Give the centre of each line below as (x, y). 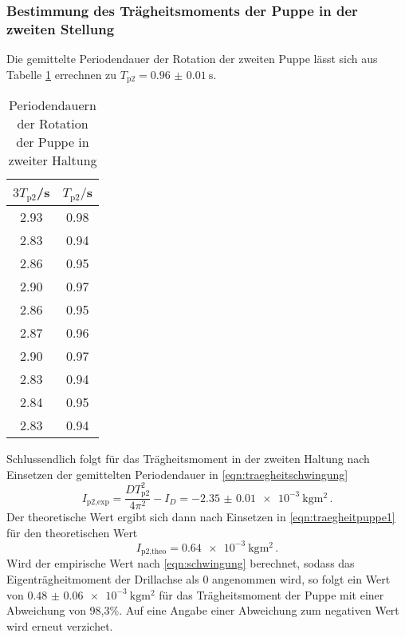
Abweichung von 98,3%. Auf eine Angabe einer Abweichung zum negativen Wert (203, 610)
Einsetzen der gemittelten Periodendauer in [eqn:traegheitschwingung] (177, 474)
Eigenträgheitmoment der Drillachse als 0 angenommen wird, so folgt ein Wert (199, 579)
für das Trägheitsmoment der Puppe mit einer (271, 594)
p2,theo (153, 552)
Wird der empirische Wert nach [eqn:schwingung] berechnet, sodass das (181, 563)
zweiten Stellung (61, 28)
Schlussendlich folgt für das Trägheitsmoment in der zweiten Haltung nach (188, 459)
